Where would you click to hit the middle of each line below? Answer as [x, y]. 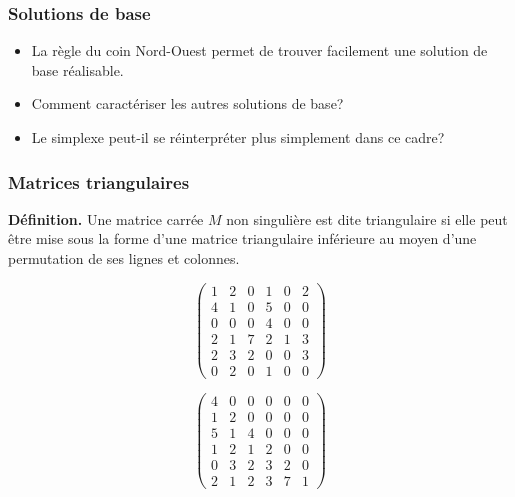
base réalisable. [77, 69]
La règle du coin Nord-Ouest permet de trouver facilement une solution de [259, 50]
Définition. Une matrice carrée [106, 218]
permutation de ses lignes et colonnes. [124, 258]
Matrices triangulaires [99, 181]
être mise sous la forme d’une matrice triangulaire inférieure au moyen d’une [242, 238]
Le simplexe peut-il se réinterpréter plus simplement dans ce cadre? [238, 137]
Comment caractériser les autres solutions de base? [187, 103]
